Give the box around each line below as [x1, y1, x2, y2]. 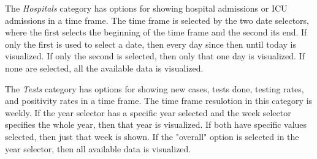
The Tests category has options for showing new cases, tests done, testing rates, [5, 82, 304, 95]
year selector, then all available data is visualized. [5, 142, 191, 155]
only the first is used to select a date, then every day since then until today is [5, 37, 296, 50]
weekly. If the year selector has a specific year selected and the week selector [5, 106, 291, 119]
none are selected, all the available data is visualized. [5, 61, 204, 74]
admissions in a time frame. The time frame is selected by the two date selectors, [5, 13, 309, 26]
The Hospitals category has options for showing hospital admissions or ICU [5, 2, 288, 14]
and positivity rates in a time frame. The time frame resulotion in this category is [5, 94, 313, 107]
